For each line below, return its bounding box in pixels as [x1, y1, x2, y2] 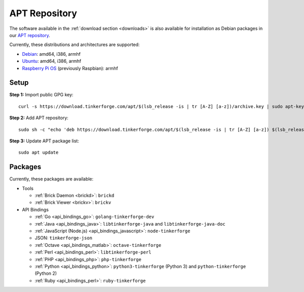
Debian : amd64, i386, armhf [22, 51, 81, 57]
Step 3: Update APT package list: [9, 137, 80, 144]
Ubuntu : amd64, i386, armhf [22, 58, 82, 64]
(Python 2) [34, 270, 57, 276]
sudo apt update [18, 150, 59, 156]
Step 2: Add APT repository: [9, 115, 68, 121]
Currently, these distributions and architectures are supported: [9, 42, 140, 48]
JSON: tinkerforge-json [34, 235, 93, 241]
